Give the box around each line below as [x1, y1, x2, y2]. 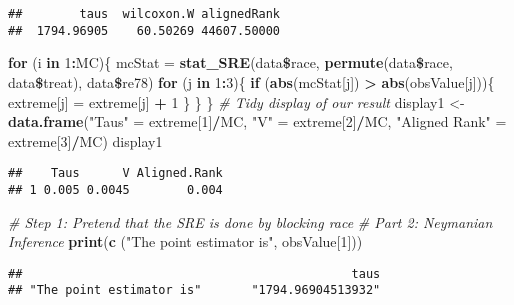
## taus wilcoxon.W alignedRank [8, 7, 281, 21]
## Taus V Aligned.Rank [8, 166, 223, 181]
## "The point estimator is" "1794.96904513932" [8, 283, 381, 298]
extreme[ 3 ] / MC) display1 [8, 130, 163, 151]
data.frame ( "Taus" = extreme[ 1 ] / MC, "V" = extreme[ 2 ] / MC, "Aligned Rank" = [8, 111, 507, 132]
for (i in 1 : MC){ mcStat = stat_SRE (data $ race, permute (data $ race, [8, 52, 453, 73]
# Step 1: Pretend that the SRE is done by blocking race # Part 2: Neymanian [8, 211, 493, 232]
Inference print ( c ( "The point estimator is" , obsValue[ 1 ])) [8, 231, 363, 252]
